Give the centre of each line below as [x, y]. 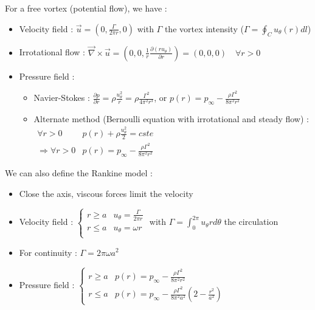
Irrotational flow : [52, 52]
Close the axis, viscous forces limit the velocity [106, 193]
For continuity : [48, 252]
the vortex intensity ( [204, 28]
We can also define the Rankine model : [79, 172]
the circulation [251, 222]
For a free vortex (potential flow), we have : [86, 8]
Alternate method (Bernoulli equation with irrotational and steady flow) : [171, 118]
